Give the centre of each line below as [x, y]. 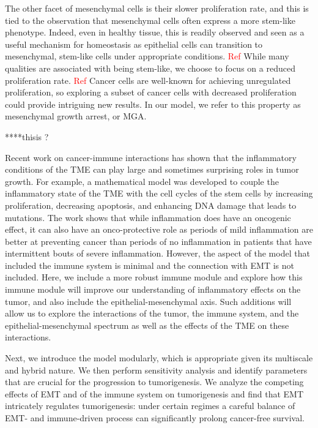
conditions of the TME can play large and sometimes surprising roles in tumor [152, 169]
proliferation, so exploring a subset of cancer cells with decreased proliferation [151, 92]
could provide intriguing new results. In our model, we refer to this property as [153, 104]
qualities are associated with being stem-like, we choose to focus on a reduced [150, 68]
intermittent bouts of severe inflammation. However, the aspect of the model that [157, 253]
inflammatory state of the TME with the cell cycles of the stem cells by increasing [159, 193]
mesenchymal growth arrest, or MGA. [76, 116]
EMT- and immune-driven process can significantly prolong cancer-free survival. [155, 418]
